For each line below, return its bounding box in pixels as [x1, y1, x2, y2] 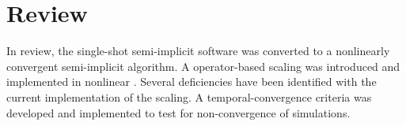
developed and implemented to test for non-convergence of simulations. [6, 104, 351, 120]
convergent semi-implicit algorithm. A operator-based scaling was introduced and [6, 57, 400, 74]
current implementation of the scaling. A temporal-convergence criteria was [6, 88, 372, 105]
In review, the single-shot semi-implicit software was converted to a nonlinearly [6, 43, 390, 59]
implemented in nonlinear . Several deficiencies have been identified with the [6, 73, 377, 90]
